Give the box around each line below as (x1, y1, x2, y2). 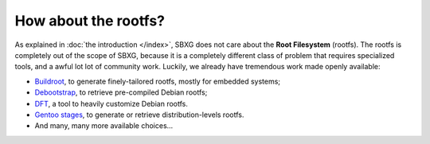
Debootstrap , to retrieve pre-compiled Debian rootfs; (34, 88, 208, 97)
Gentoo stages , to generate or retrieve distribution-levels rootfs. (34, 110, 244, 119)
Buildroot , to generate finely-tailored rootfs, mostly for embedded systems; (34, 76, 281, 86)
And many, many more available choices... (34, 121, 174, 130)
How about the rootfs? (14, 12, 165, 29)
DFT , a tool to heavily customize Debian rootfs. (34, 99, 189, 108)
